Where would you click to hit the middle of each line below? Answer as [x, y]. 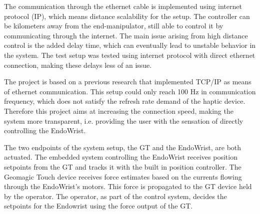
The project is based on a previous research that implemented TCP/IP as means [128, 82]
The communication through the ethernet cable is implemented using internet [123, 6]
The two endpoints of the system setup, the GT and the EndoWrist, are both [123, 147]
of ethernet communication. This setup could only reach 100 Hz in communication [130, 91]
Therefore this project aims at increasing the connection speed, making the [119, 110]
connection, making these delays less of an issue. [78, 65]
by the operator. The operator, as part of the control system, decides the [115, 196]
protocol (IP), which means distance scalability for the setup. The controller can [127, 16]
